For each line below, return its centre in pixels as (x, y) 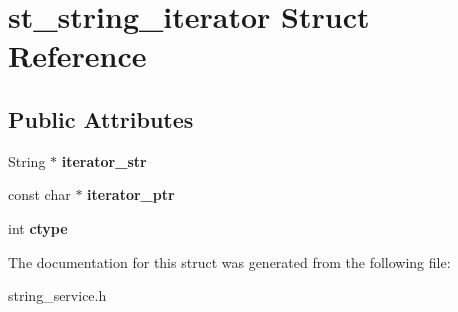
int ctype (38, 227)
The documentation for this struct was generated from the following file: (229, 261)
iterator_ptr (131, 194)
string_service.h (57, 295)
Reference (77, 55)
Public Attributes (101, 118)
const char (39, 194)
